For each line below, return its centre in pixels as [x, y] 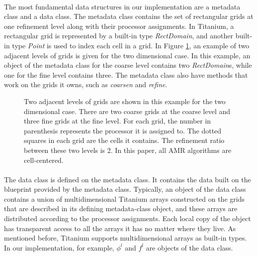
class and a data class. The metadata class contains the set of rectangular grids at [129, 16]
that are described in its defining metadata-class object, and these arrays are [121, 208]
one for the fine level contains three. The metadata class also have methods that [126, 74]
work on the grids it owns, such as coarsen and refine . [86, 84]
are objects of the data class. [189, 247]
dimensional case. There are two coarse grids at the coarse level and [127, 111]
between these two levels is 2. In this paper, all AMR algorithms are [128, 150]
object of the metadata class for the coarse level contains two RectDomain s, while [128, 65]
